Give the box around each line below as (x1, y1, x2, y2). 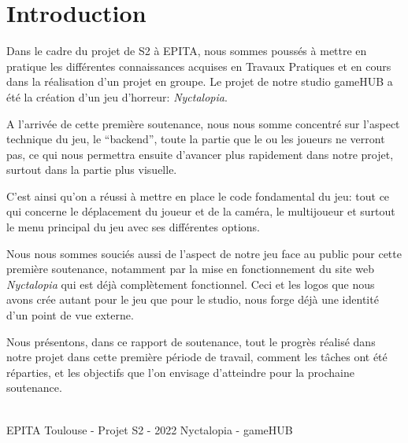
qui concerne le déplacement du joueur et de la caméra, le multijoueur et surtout (6, 203, 395, 220)
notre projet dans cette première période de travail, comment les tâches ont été (6, 349, 388, 365)
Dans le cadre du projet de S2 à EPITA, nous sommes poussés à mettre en (6, 42, 367, 59)
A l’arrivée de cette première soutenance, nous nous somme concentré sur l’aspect (6, 115, 400, 131)
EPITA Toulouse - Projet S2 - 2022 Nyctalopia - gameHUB (6, 421, 293, 437)
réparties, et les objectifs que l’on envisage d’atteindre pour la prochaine (6, 364, 354, 380)
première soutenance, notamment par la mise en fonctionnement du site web (6, 260, 374, 277)
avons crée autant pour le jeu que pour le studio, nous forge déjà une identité (6, 291, 379, 308)
